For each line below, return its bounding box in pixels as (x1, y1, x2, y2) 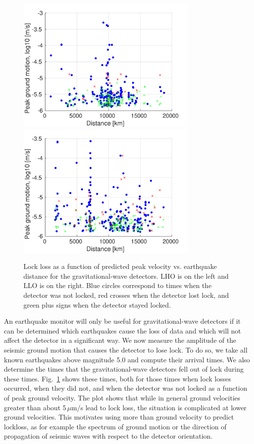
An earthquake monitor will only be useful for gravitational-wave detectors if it (4, 316, 241, 326)
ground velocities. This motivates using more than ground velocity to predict (4, 412, 234, 422)
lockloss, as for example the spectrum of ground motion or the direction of (4, 421, 227, 431)
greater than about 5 (4, 402, 66, 412)
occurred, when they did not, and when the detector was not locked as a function (4, 383, 248, 393)
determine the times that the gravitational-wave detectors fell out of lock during (4, 364, 244, 374)
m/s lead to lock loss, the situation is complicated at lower (71, 402, 247, 412)
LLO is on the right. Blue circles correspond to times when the (23, 280, 212, 290)
